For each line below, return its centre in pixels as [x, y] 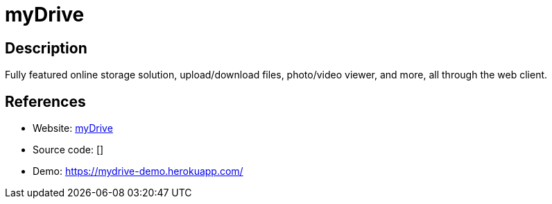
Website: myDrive [73, 128]
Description [46, 48]
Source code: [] [68, 150]
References [45, 101]
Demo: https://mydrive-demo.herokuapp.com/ [138, 171]
